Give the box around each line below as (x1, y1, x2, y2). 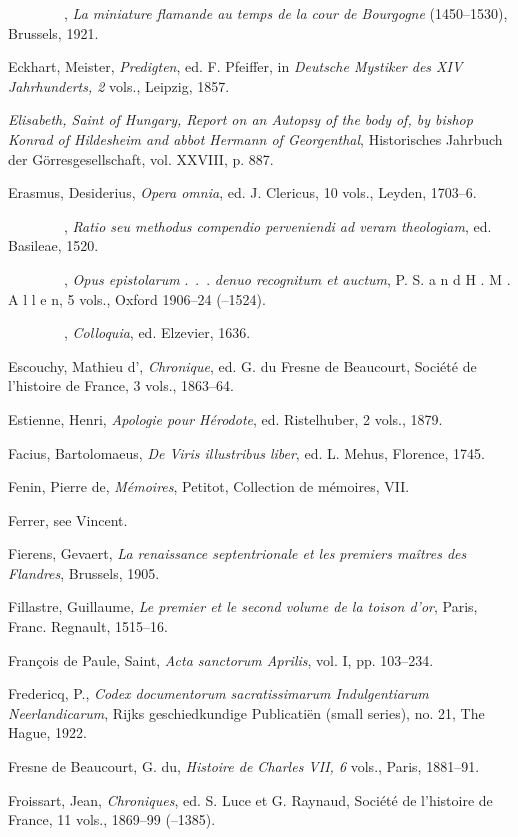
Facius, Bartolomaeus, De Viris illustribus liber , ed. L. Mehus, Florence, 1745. (8, 442, 485, 463)
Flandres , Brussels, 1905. (8, 562, 160, 583)
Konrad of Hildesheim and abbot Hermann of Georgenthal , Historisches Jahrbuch (8, 128, 503, 149)
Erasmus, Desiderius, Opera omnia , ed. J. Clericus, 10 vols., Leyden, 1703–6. (8, 182, 477, 203)
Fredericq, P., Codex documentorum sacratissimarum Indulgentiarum (8, 683, 429, 704)
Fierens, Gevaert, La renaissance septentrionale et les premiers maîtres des (8, 543, 467, 564)
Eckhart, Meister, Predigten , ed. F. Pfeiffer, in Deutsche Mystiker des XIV (8, 56, 463, 77)
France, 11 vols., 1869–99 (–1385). (8, 809, 216, 830)
